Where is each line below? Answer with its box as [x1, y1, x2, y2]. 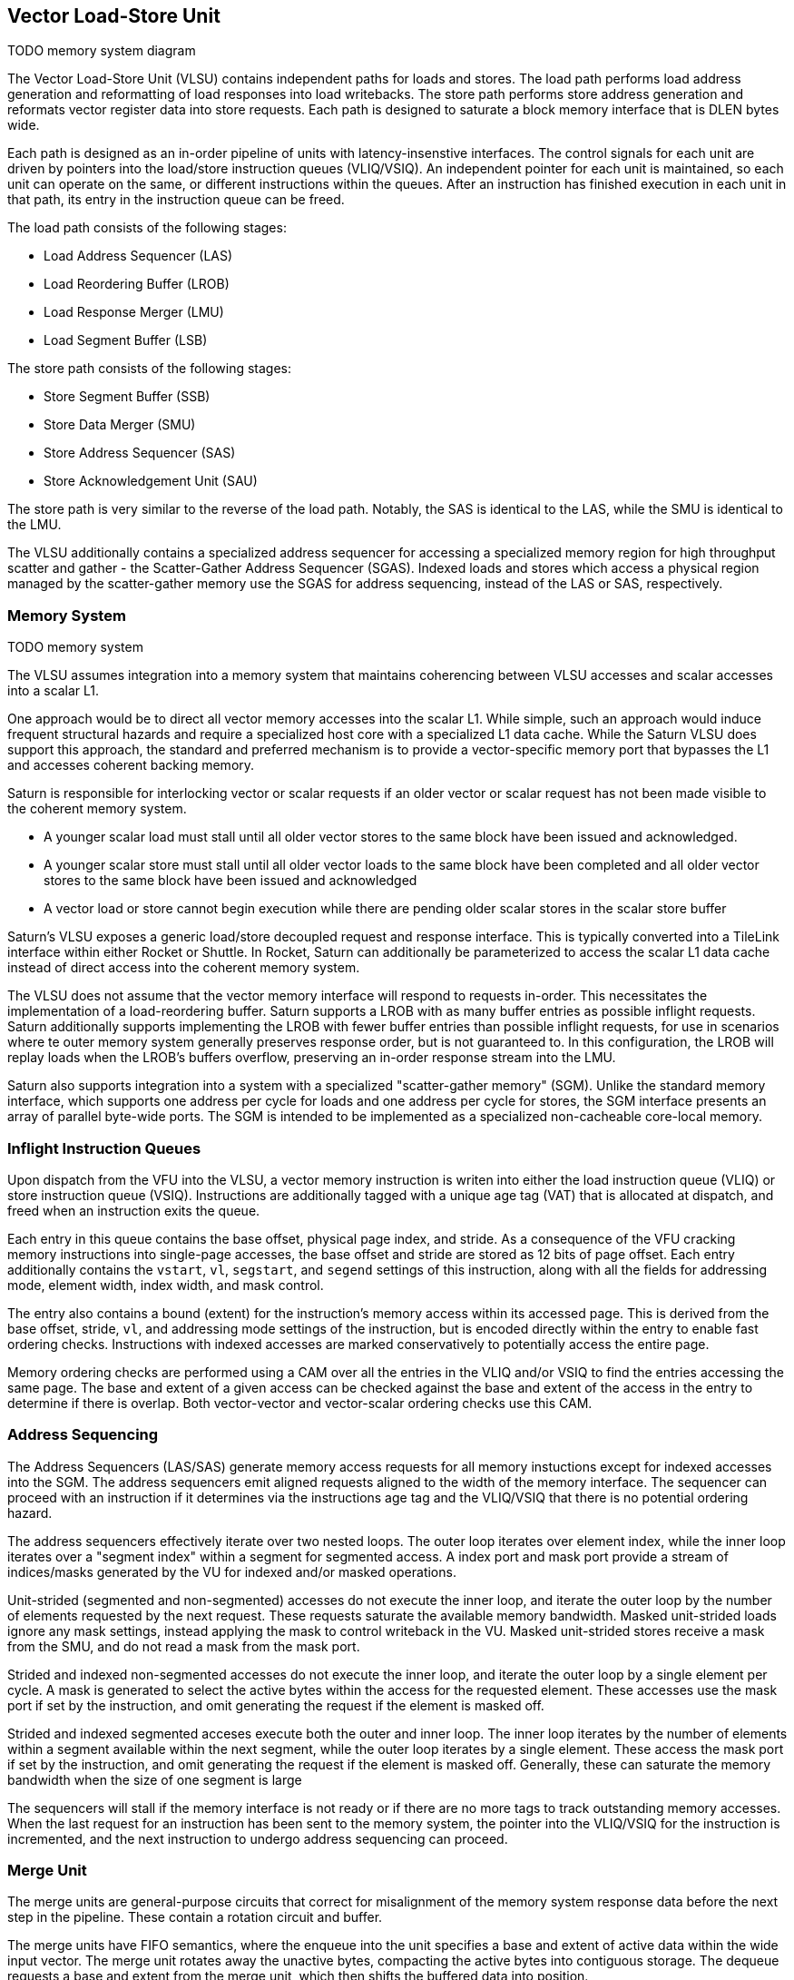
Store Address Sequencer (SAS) [44, 445, 236, 461]
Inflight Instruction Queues [7, 1138, 201, 1157]
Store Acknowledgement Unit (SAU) [44, 473, 258, 489]
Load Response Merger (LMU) [44, 304, 224, 320]
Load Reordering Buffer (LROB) [44, 276, 230, 292]
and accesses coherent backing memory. [7, 757, 255, 773]
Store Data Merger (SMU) [44, 417, 196, 433]
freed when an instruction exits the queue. [7, 1202, 260, 1218]
